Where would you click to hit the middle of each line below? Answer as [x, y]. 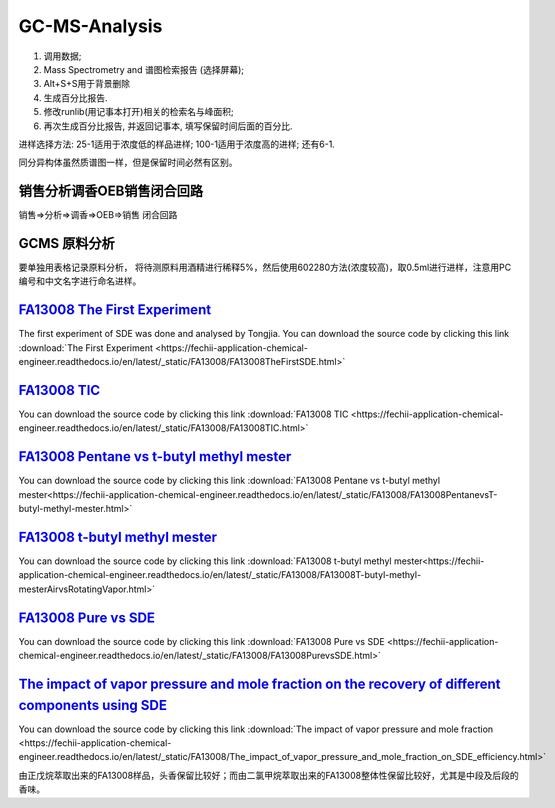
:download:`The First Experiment [86, 347]
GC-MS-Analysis [90, 26]
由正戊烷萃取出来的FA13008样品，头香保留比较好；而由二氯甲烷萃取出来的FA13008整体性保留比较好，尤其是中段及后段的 [268, 775]
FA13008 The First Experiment [115, 310]
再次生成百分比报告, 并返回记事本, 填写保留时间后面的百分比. [168, 126]
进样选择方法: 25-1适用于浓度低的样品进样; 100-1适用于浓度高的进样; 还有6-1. [176, 144]
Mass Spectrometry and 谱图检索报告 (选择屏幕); [144, 69]
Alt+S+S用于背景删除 [87, 84]
